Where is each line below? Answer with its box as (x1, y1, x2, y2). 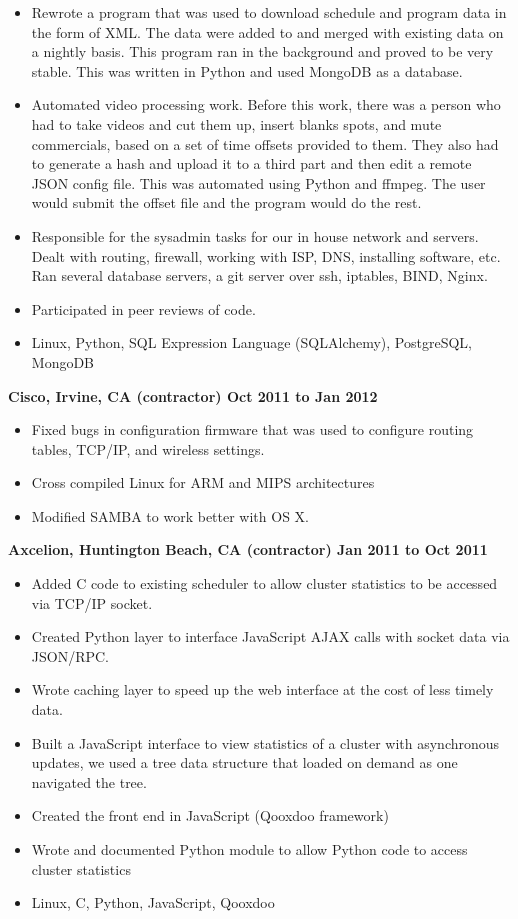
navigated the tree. (31, 771, 147, 792)
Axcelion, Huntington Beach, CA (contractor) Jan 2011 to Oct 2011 (8, 539, 488, 560)
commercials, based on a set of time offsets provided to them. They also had (31, 133, 499, 154)
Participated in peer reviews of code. (31, 298, 256, 319)
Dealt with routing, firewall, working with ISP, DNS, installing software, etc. (31, 245, 501, 266)
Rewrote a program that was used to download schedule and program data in (31, 2, 507, 22)
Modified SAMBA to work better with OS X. (31, 505, 309, 526)
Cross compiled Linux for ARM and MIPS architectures (31, 472, 375, 493)
